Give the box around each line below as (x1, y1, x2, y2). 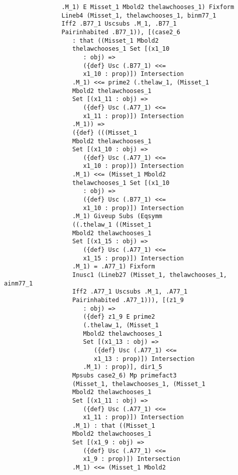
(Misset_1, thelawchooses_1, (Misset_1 (72, 380, 205, 388)
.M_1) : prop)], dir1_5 (83, 363, 162, 371)
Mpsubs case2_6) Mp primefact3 (72, 371, 177, 379)
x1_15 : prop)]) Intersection (83, 254, 184, 262)
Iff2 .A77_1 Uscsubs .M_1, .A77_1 (72, 288, 188, 296)
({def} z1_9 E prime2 (83, 313, 155, 321)
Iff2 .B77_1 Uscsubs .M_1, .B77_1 (61, 20, 177, 28)
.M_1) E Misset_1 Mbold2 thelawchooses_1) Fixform (61, 4, 234, 11)
